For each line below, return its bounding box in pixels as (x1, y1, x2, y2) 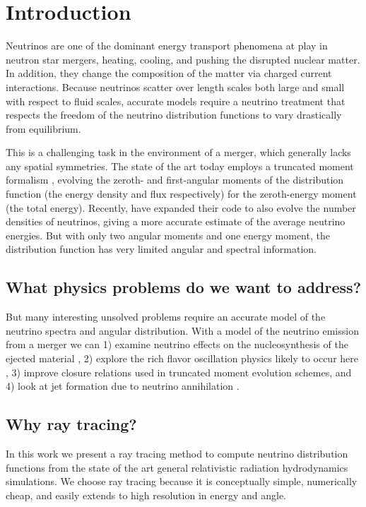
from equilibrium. (6, 121, 81, 136)
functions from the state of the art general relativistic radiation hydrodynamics (6, 460, 348, 475)
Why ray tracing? (6, 413, 137, 435)
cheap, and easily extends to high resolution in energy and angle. (6, 487, 286, 502)
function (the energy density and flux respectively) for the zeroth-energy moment (6, 186, 357, 201)
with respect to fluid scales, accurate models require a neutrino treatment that (6, 93, 346, 108)
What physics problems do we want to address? (6, 276, 362, 298)
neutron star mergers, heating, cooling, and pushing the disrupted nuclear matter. (6, 52, 360, 66)
